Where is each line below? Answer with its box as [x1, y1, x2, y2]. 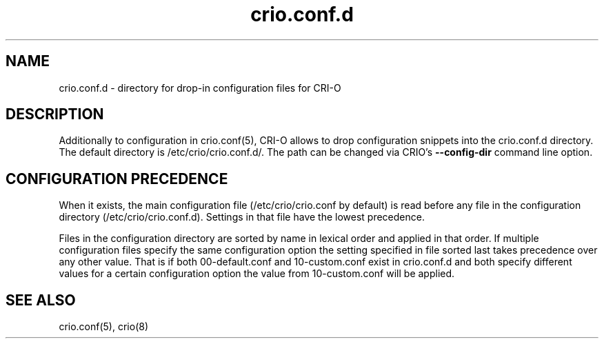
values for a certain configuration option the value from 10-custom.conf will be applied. [59, 267, 455, 280]
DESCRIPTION [6, 105, 104, 123]
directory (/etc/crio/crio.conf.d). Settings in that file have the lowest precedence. [59, 211, 425, 223]
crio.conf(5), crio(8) [59, 321, 149, 333]
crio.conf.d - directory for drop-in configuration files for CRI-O [59, 81, 341, 94]
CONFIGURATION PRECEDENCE [6, 170, 228, 188]
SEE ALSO [6, 291, 76, 309]
